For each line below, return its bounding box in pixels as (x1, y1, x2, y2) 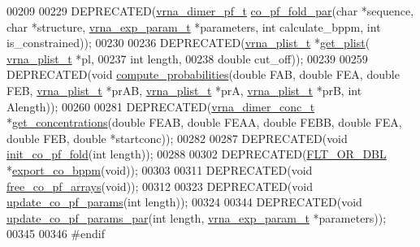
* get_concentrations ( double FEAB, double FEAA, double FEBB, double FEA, (6, 114, 402, 131)
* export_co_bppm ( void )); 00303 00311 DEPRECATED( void (6, 161, 313, 178)
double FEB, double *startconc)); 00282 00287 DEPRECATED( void (6, 129, 348, 146)
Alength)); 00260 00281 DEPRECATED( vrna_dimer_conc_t (6, 97, 315, 115)
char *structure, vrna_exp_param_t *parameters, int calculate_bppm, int (6, 18, 381, 35)
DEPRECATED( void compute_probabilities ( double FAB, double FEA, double (6, 66, 400, 83)
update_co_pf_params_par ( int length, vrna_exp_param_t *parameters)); (6, 209, 387, 226)
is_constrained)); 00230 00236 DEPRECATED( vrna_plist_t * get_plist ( (6, 34, 370, 51)
